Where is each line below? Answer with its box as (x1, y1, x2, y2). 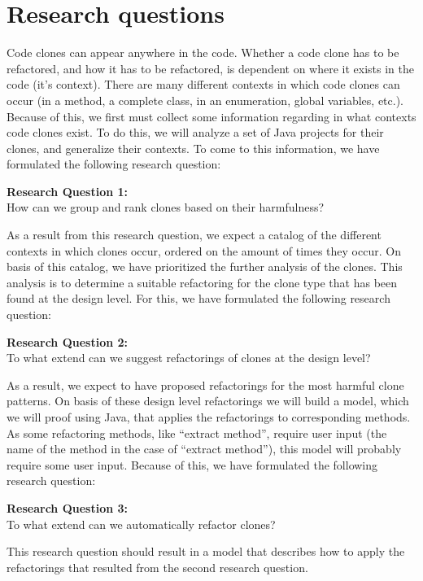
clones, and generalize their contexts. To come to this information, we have (7, 139, 380, 156)
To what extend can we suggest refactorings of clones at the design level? (7, 349, 371, 366)
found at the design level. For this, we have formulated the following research (7, 290, 390, 307)
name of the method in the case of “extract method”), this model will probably (7, 440, 402, 457)
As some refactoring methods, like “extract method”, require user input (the (7, 424, 387, 441)
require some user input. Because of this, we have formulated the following (7, 456, 378, 473)
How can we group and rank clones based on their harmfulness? (7, 199, 325, 216)
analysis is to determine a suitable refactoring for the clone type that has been (7, 273, 398, 290)
